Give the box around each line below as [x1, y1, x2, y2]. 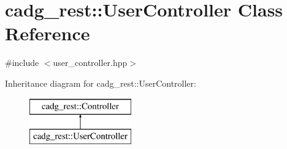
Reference [5, 21, 90, 46]
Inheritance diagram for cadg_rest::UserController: [5, 76, 196, 89]
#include [5, 56, 39, 69]
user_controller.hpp [53, 56, 128, 69]
